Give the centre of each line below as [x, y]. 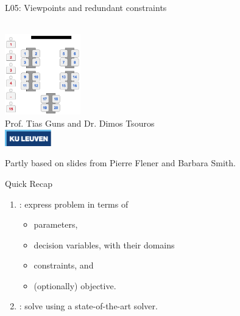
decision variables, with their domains [104, 244]
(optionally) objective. [75, 285]
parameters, [56, 224]
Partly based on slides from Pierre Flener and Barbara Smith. [120, 163]
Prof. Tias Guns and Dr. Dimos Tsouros [80, 123]
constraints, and [64, 265]
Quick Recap [29, 183]
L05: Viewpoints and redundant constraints [86, 7]
